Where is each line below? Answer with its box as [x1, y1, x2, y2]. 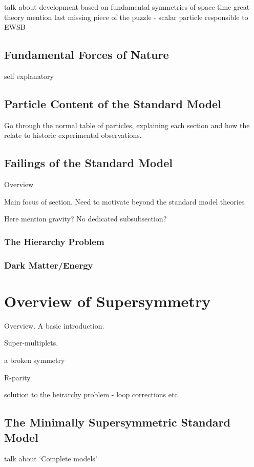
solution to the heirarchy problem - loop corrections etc [4, 389, 178, 400]
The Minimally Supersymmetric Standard [4, 414, 230, 430]
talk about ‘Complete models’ [4, 453, 97, 464]
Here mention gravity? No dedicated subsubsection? [4, 213, 167, 224]
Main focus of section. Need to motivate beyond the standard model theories [4, 196, 245, 207]
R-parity [4, 372, 31, 382]
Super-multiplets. [4, 337, 58, 348]
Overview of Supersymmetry [4, 290, 211, 311]
